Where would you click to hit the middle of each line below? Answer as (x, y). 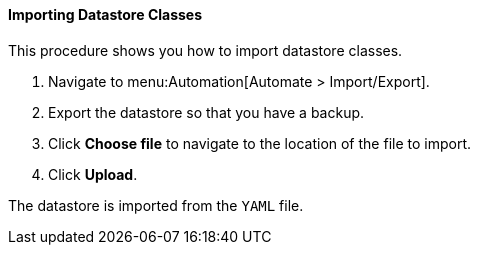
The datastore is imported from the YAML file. (156, 205)
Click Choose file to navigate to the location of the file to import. (260, 143)
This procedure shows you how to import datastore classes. (205, 50)
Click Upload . (93, 174)
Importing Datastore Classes (105, 14)
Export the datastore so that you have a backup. (206, 112)
